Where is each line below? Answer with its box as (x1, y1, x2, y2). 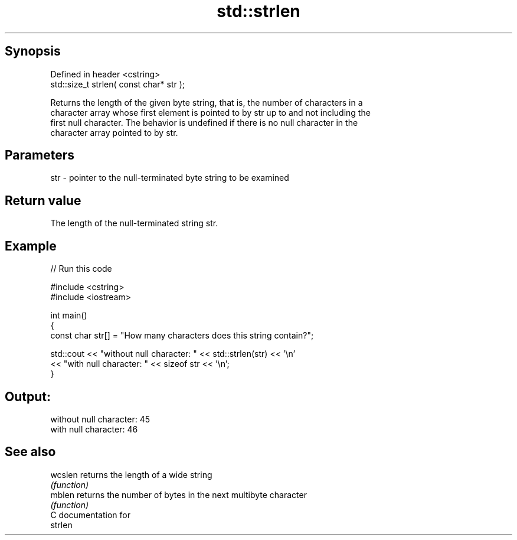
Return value (5, 193, 81, 208)
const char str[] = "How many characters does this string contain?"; (50, 330, 314, 341)
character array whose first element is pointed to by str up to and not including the (50, 107, 371, 118)
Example (5, 238, 57, 253)
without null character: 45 (50, 414, 150, 424)
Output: (5, 389, 51, 404)
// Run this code (50, 264, 112, 274)
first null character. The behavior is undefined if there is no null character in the (50, 117, 358, 128)
